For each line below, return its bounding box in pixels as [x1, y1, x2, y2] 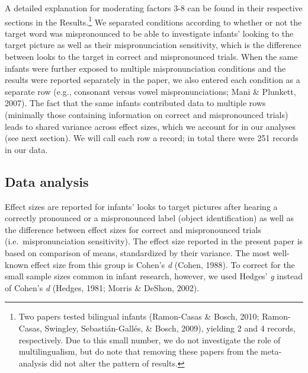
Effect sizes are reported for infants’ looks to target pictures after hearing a [5, 200, 278, 212]
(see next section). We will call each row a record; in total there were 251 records [5, 132, 299, 144]
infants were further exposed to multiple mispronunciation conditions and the [5, 62, 286, 74]
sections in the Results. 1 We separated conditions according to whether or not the [5, 14, 302, 28]
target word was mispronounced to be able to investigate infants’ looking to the [5, 27, 294, 39]
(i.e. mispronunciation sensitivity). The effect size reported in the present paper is [5, 235, 303, 247]
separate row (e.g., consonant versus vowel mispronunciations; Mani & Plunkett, [5, 85, 296, 97]
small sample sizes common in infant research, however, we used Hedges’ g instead [5, 270, 303, 282]
